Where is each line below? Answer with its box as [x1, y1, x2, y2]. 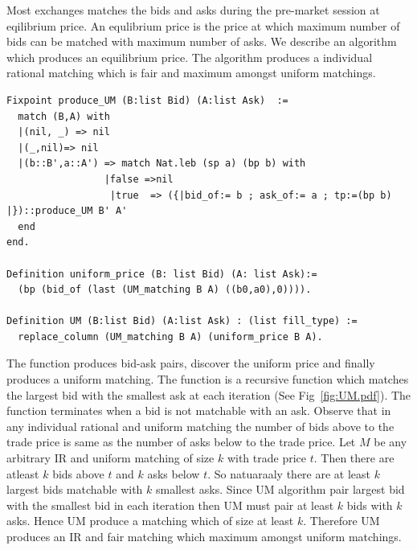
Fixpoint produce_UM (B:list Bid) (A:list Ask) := [6, 94, 288, 106]
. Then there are [313, 449, 395, 466]
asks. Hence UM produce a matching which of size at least [6, 512, 294, 529]
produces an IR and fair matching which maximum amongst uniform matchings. [6, 528, 402, 544]
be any [374, 433, 407, 450]
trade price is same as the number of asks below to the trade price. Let [6, 433, 356, 450]
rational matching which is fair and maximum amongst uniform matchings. [6, 64, 376, 81]
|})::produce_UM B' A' [6, 205, 128, 217]
